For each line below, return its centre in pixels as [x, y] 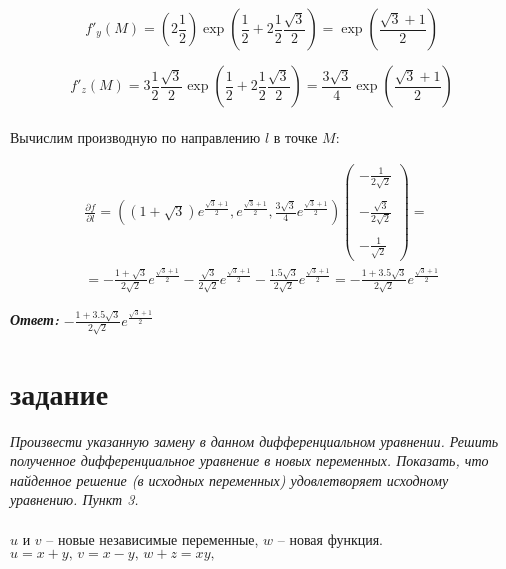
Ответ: [34, 319]
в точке [295, 136]
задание [59, 392]
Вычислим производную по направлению [135, 136]
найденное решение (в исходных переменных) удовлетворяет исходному [229, 479]
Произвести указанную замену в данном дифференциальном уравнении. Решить [254, 440]
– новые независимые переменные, [152, 538]
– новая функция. [330, 538]
